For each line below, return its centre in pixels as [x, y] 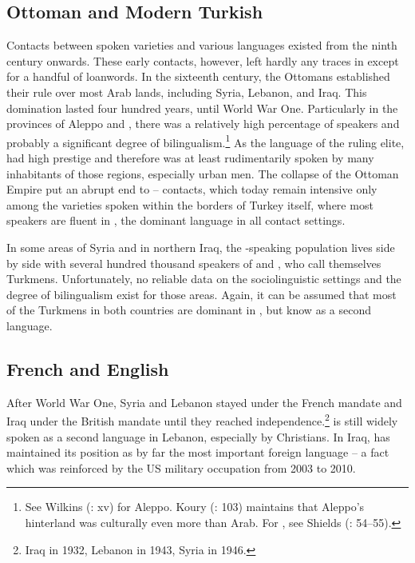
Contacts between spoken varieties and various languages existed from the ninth [202, 45]
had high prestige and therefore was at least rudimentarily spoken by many [190, 158]
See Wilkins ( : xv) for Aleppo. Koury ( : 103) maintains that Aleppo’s [195, 507]
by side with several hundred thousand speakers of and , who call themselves [194, 263]
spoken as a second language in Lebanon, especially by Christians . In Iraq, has [198, 436]
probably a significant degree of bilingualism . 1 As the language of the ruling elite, [206, 141]
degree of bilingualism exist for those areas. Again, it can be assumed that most [202, 294]
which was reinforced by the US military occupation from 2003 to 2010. [181, 467]
